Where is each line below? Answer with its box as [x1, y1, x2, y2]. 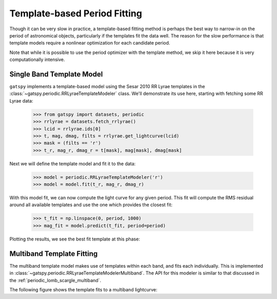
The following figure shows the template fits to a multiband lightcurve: [9, 286, 157, 292]
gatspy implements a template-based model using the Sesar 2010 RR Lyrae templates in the [9, 84, 205, 90]
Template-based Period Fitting [9, 8, 142, 19]
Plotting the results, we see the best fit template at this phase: [9, 236, 141, 242]
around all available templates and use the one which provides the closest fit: [9, 202, 173, 208]
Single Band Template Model [9, 70, 103, 78]
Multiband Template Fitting [9, 249, 98, 258]
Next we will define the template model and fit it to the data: [9, 161, 136, 167]
